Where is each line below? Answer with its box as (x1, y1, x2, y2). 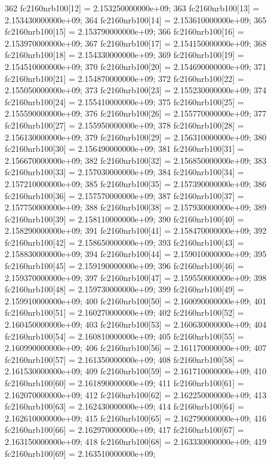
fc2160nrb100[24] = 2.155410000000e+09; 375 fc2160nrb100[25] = (5, 95, 244, 108)
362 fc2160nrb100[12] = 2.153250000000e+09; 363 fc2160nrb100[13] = (5, 2, 260, 14)
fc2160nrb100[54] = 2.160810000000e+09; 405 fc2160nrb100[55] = (5, 329, 244, 342)
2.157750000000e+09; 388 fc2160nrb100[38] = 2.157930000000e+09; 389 (5, 201, 267, 213)
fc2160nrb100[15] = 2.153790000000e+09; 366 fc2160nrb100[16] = (5, 25, 244, 38)
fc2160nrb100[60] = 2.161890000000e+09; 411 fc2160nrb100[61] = (5, 377, 244, 389)
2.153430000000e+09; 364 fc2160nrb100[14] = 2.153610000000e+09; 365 (5, 13, 267, 26)
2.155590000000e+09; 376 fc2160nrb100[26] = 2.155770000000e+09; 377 (5, 107, 267, 120)
